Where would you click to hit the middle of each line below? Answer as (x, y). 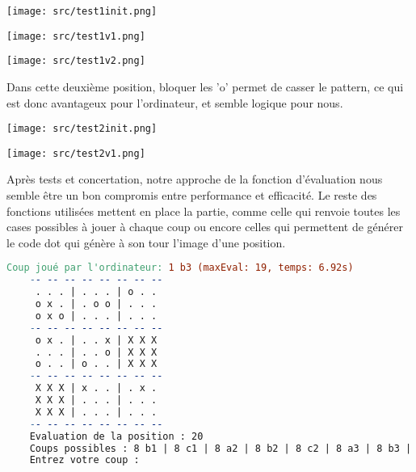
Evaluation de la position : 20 (116, 436)
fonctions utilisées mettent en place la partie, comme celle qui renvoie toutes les (204, 211)
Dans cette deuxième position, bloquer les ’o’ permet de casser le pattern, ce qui (205, 86)
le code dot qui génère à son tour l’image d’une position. (146, 242)
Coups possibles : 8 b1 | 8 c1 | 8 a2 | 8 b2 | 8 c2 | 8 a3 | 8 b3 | (221, 448)
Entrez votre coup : (84, 460)
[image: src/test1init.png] (82, 11)
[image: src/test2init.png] (82, 129)
